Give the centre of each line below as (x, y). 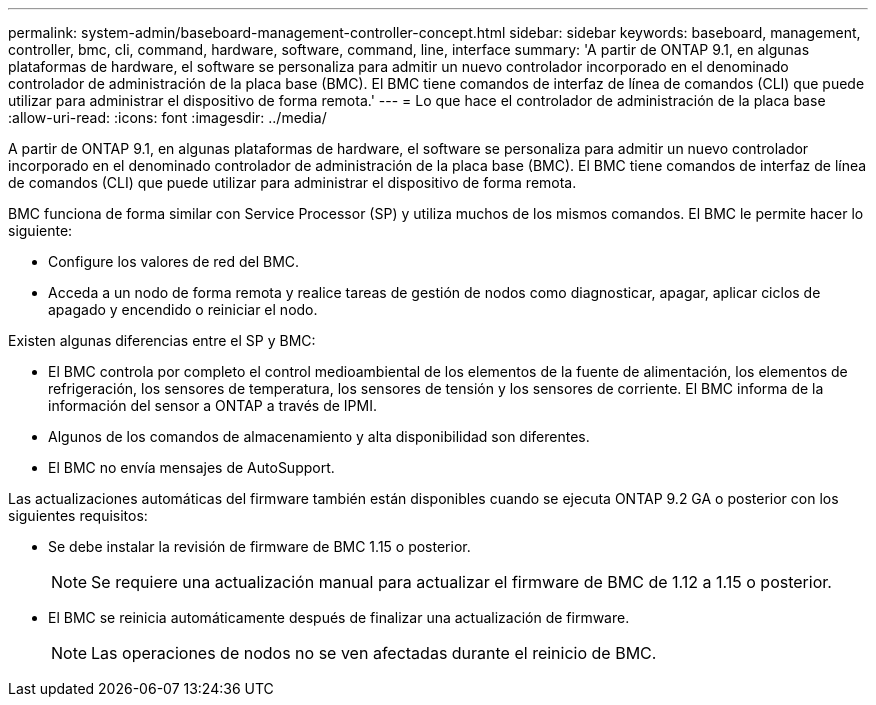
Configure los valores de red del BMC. (174, 261)
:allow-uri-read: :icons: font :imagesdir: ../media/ (167, 117)
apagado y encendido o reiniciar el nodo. (183, 309)
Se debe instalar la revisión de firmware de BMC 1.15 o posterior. (259, 546)
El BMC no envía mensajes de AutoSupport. (191, 467)
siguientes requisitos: (78, 515)
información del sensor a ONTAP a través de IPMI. (212, 405)
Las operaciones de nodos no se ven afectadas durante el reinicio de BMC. (374, 653)
